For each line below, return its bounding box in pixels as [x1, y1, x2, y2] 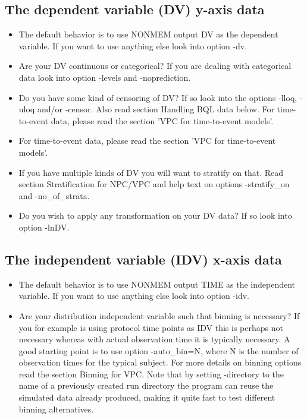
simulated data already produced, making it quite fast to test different [18, 391, 275, 404]
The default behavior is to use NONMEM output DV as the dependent [18, 28, 278, 40]
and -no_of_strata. [18, 189, 90, 201]
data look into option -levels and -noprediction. [18, 71, 191, 83]
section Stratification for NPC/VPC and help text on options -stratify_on [18, 178, 290, 190]
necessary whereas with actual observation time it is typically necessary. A [18, 333, 290, 345]
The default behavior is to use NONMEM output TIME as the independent [18, 278, 296, 290]
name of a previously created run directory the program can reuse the [18, 379, 274, 392]
